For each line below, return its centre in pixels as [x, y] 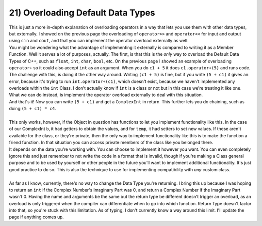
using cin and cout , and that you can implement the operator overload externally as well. [99, 41]
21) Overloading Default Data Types [82, 13]
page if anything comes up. [36, 217]
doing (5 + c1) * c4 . [33, 109]
